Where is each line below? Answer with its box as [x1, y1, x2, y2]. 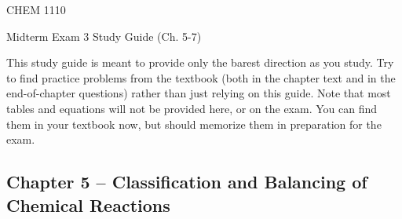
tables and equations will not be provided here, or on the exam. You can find [6, 100, 378, 116]
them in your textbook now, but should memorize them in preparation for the [6, 115, 382, 132]
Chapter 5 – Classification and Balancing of [6, 170, 367, 194]
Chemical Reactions [6, 192, 170, 217]
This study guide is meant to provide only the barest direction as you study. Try [6, 54, 394, 71]
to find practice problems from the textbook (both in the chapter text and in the [6, 69, 396, 86]
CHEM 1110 [6, 2, 66, 17]
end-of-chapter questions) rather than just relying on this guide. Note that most [6, 85, 391, 101]
